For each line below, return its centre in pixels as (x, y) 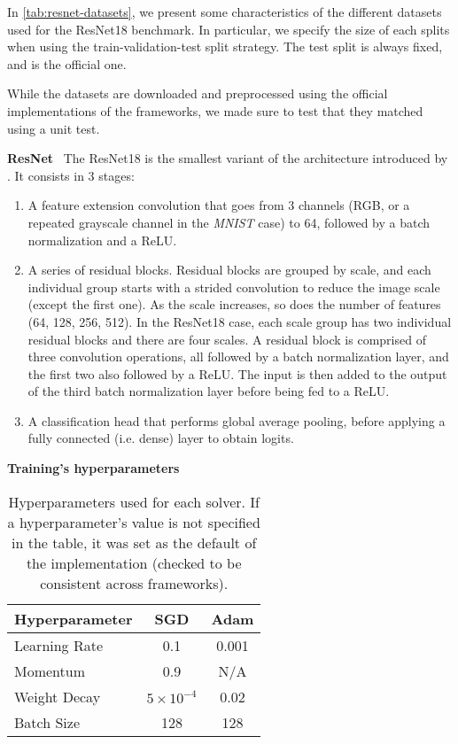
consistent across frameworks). (134, 583)
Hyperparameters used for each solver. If (134, 501)
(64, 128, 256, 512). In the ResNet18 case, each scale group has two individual (240, 321)
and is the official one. (67, 63)
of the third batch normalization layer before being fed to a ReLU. (209, 391)
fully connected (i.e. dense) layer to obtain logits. (161, 438)
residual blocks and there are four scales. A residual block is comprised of (227, 339)
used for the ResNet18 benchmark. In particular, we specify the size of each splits (229, 29)
